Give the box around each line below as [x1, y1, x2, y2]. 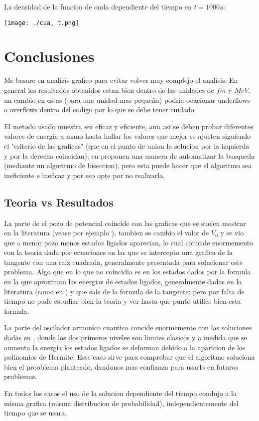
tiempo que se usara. [4, 408, 67, 418]
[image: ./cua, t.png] [4, 19, 79, 26]
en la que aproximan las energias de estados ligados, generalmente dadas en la [4, 276, 242, 287]
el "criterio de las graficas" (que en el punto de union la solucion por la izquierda [4, 140, 250, 151]
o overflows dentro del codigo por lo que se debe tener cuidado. [4, 104, 196, 115]
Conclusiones [4, 46, 95, 66]
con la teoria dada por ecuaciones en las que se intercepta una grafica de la [4, 247, 233, 257]
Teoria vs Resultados [4, 194, 114, 210]
